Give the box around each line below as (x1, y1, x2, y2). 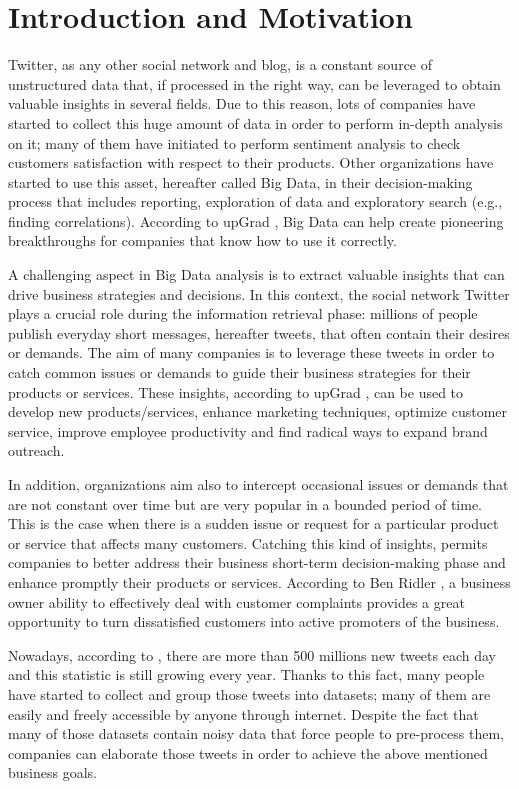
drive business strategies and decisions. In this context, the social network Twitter (8, 283, 510, 304)
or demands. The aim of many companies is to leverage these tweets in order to (8, 342, 495, 363)
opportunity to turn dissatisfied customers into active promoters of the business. (8, 611, 500, 632)
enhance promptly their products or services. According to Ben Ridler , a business (8, 571, 511, 592)
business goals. (8, 762, 97, 783)
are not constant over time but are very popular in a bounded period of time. (8, 493, 483, 514)
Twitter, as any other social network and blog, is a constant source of (8, 54, 433, 75)
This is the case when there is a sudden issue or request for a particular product (8, 513, 499, 534)
